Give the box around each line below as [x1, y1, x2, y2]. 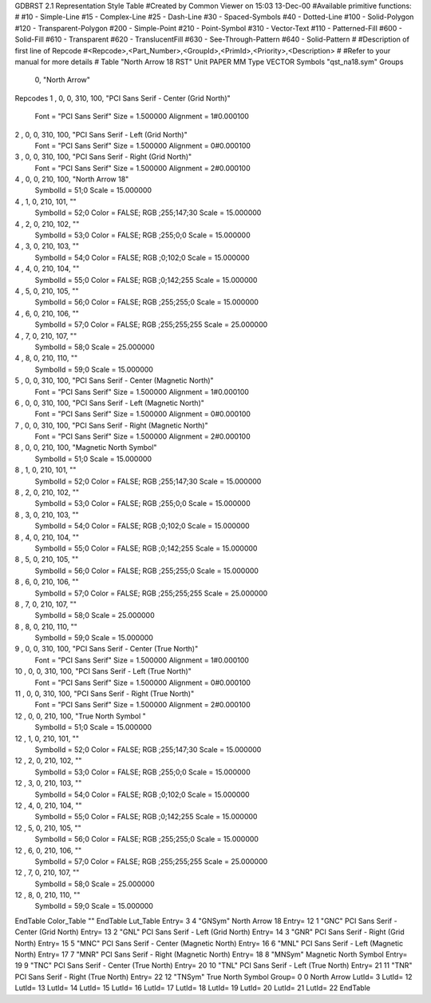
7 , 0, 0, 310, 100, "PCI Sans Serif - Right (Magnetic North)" [14, 420, 208, 430]
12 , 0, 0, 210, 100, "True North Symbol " [14, 711, 147, 721]
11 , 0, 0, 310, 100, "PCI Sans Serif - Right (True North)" [14, 689, 195, 699]
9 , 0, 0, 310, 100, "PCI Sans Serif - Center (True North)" [14, 644, 199, 654]
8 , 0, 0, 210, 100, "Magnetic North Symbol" [14, 443, 157, 452]
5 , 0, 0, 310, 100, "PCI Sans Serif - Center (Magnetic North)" [14, 376, 215, 385]
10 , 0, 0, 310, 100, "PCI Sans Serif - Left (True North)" [14, 667, 192, 676]
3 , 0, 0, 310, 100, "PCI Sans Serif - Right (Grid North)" [14, 152, 192, 161]
